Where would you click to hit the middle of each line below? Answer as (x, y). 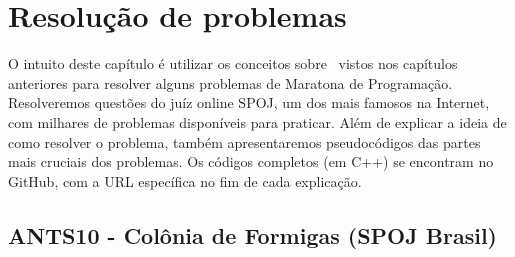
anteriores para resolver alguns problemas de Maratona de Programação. (230, 82)
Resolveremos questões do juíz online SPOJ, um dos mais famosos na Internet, (249, 102)
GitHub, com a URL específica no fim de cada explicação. (185, 180)
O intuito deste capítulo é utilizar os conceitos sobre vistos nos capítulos (233, 63)
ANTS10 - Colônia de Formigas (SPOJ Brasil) (252, 234)
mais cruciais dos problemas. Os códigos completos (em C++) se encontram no (251, 161)
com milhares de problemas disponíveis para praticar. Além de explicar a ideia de (257, 121)
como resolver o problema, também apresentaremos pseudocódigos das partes (244, 141)
